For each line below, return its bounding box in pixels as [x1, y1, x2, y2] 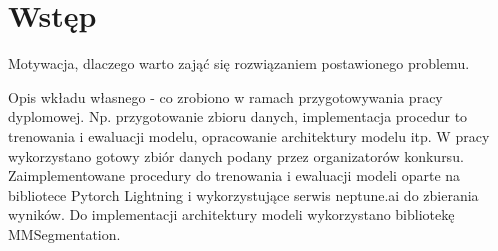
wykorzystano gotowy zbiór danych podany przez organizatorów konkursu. [8, 145, 464, 166]
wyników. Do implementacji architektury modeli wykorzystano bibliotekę [8, 204, 455, 225]
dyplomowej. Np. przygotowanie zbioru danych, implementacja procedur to [8, 106, 468, 127]
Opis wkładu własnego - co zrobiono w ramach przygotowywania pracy [8, 86, 443, 107]
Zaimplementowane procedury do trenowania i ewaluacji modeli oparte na [8, 165, 461, 186]
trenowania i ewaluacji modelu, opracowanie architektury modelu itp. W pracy [8, 125, 490, 146]
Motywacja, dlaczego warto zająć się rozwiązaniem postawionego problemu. [8, 53, 470, 74]
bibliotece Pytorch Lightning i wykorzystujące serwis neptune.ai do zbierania [8, 184, 479, 205]
